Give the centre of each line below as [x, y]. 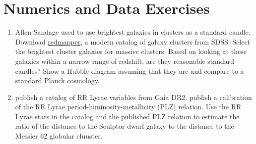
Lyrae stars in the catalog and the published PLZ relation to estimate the [127, 116]
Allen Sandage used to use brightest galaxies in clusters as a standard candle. [133, 32]
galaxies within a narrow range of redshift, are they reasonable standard [125, 61]
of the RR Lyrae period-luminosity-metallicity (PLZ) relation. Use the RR [128, 107]
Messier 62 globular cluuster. [59, 136]
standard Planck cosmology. [57, 80]
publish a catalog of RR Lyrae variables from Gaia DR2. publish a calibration [133, 97]
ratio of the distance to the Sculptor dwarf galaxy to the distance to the [125, 126]
